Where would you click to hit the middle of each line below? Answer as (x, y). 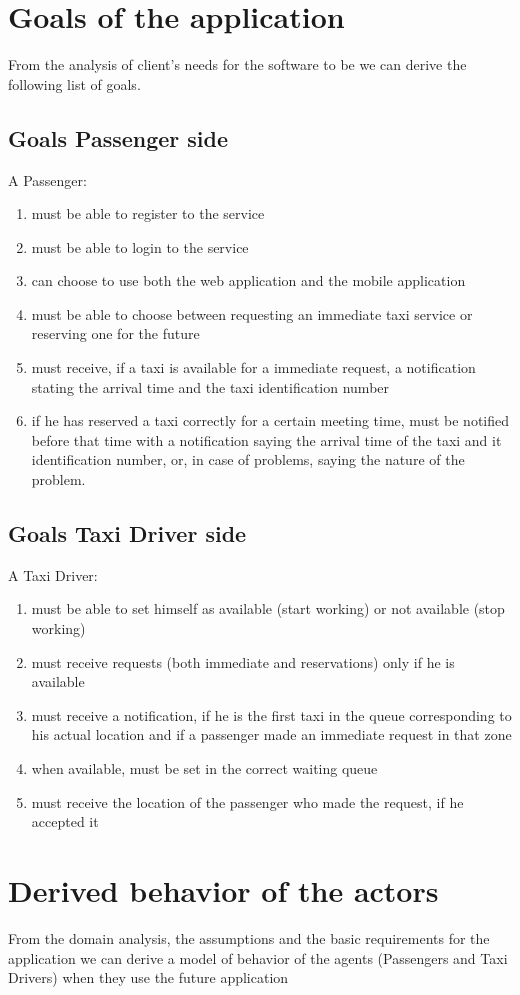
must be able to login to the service (140, 246)
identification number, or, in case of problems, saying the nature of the (248, 459)
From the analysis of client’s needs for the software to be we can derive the (237, 64)
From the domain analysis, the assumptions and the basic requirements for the (249, 937)
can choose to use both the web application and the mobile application (248, 280)
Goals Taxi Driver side (127, 533)
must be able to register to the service (148, 213)
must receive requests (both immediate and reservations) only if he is (243, 661)
